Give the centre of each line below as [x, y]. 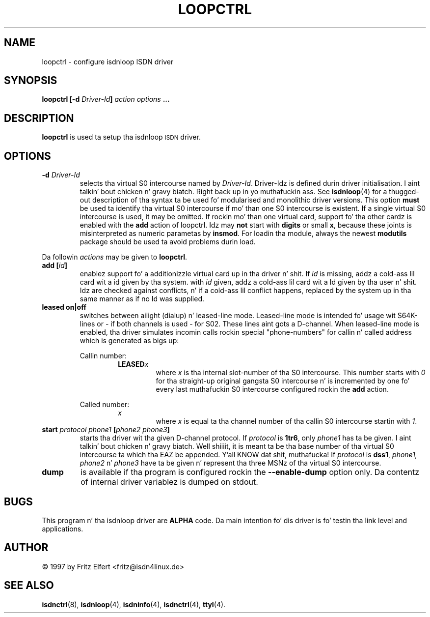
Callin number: [103, 356]
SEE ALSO [29, 586]
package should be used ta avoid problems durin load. [168, 242]
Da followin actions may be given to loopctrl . [115, 257]
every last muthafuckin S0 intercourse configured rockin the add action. [272, 389]
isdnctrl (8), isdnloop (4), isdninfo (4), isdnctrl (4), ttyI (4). [134, 604]
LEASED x [133, 364]
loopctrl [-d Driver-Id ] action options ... [106, 99]
